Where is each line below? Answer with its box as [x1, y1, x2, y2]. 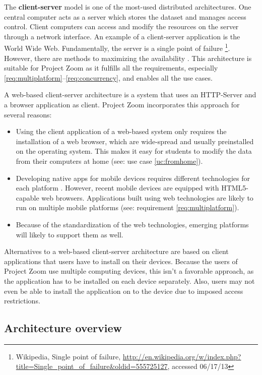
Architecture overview [4, 320, 122, 336]
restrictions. [4, 295, 40, 306]
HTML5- [221, 182, 249, 193]
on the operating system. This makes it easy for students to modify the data [16, 146, 252, 156]
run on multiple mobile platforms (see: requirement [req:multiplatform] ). [16, 202, 239, 213]
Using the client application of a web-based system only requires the [16, 126, 227, 137]
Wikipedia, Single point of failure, [16, 351, 121, 361]
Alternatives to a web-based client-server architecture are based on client [4, 246, 229, 257]
